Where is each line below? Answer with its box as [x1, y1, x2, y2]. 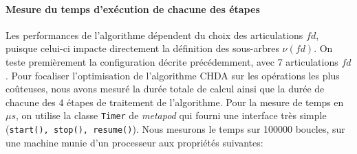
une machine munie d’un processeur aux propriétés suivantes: [6, 135, 263, 149]
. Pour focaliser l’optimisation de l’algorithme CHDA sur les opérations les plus [6, 68, 340, 82]
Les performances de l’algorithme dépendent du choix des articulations [6, 27, 303, 42]
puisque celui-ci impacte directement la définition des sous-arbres [6, 41, 279, 55]
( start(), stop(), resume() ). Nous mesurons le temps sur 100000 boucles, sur [6, 122, 345, 136]
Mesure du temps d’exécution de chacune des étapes [6, 1, 260, 16]
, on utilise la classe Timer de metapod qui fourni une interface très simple [16, 108, 327, 123]
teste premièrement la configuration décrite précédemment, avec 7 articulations [6, 54, 338, 68]
